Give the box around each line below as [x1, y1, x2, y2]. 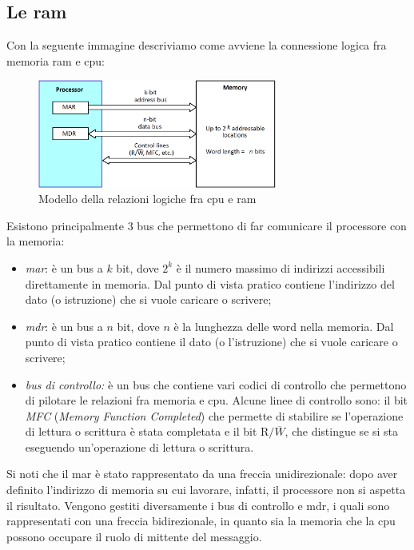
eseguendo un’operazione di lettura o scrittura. [25, 438, 254, 455]
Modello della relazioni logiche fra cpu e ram [38, 190, 257, 207]
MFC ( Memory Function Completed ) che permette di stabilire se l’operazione [25, 407, 404, 424]
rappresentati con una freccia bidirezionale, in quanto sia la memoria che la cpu [6, 512, 396, 529]
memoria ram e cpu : [6, 52, 105, 69]
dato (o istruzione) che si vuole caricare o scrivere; [25, 291, 272, 308]
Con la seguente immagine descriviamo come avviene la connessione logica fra [6, 37, 387, 54]
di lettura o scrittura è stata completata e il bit [25, 423, 257, 440]
